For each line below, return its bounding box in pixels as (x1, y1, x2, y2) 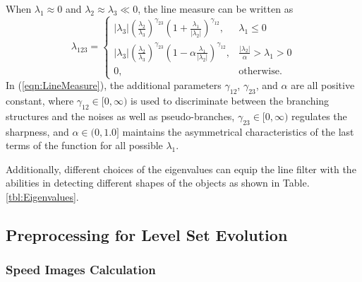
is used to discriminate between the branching (131, 93, 330, 107)
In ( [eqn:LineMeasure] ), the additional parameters (6, 78, 222, 93)
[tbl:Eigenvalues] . (6, 189, 79, 204)
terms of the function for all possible (6, 138, 163, 153)
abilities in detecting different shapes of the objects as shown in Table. (6, 175, 310, 190)
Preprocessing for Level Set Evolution (6, 223, 288, 245)
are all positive (291, 78, 355, 93)
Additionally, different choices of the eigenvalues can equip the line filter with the (6, 161, 356, 176)
